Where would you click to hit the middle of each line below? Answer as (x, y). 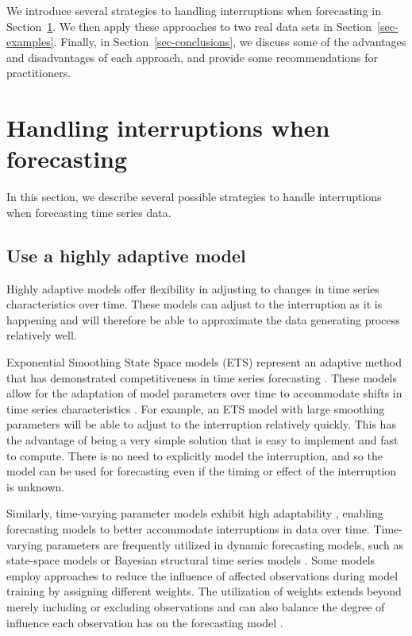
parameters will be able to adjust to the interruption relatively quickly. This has (201, 424)
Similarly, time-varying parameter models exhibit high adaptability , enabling (195, 513)
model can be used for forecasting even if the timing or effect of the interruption (202, 471)
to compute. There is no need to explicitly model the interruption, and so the (194, 455)
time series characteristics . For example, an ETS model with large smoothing (196, 408)
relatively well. (42, 335)
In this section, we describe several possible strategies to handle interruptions (194, 197)
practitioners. (39, 73)
